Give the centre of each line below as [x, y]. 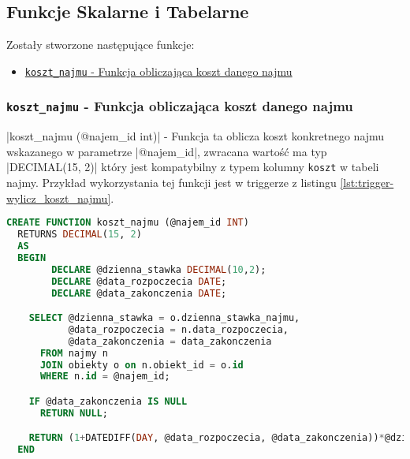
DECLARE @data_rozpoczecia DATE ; [139, 281]
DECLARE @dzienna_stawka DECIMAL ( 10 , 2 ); [159, 269]
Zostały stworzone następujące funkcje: [101, 45]
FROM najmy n [74, 353]
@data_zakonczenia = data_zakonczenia [170, 341]
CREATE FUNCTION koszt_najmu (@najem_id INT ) [128, 223]
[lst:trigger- [367, 183]
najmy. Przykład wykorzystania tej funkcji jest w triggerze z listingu [171, 183]
